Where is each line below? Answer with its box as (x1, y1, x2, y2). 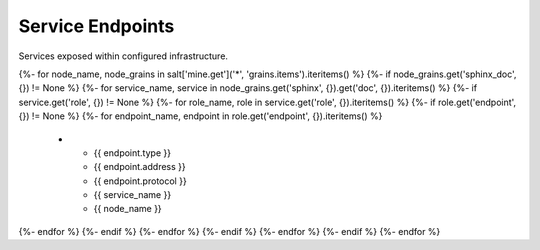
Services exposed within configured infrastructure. (18, 50, 229, 62)
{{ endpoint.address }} (93, 161, 186, 173)
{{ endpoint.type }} (93, 146, 172, 159)
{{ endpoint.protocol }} (93, 175, 187, 187)
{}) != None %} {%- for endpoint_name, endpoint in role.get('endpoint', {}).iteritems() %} (18, 110, 383, 122)
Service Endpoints (18, 15, 175, 37)
